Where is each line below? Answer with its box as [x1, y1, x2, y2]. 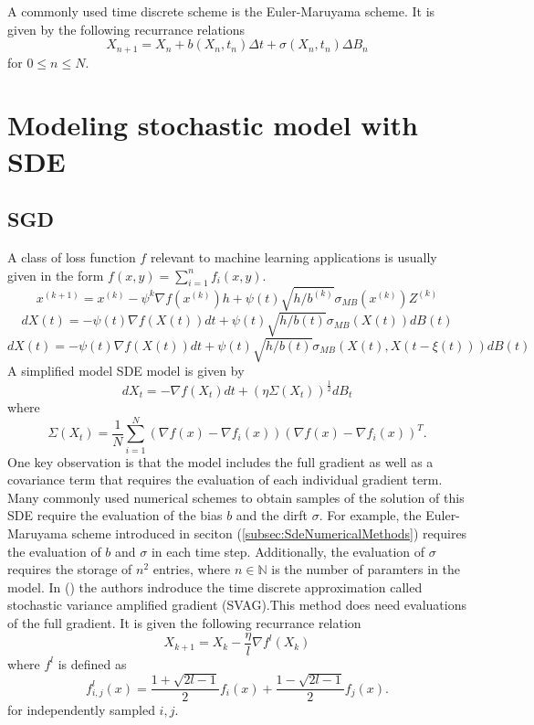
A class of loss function [7, 248, 136, 266]
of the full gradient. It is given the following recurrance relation [7, 613, 361, 633]
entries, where [152, 560, 231, 579]
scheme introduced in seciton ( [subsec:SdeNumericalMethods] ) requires [71, 524, 467, 543]
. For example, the [319, 506, 422, 525]
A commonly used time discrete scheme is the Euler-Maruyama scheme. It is [7, 2, 435, 20]
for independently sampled [7, 700, 155, 720]
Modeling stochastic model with [7, 106, 418, 144]
